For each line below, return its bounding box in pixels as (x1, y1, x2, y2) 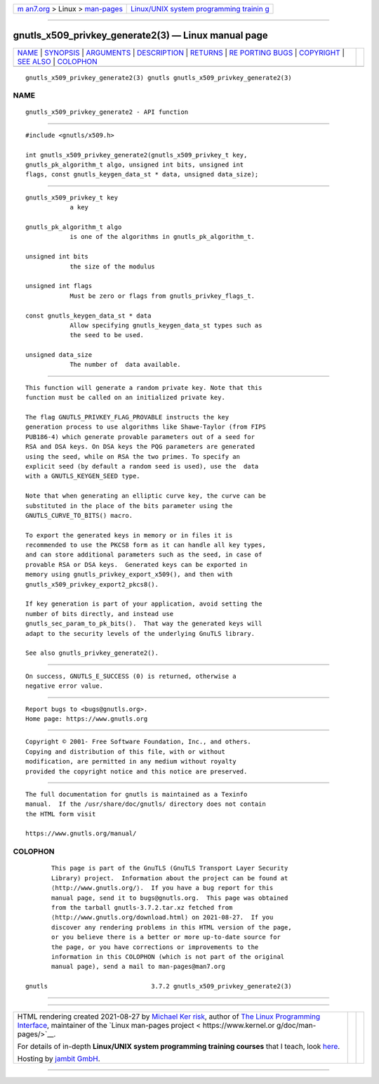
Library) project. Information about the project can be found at (51, 874, 288, 882)
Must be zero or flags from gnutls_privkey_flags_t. (69, 292, 255, 300)
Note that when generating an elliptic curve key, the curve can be (25, 492, 266, 500)
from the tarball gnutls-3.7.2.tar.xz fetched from (51, 903, 233, 911)
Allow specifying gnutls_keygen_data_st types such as (69, 321, 262, 329)
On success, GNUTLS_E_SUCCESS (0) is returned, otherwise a (25, 672, 237, 680)
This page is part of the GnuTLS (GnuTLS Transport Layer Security (51, 864, 288, 873)
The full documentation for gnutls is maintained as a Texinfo (25, 790, 248, 798)
